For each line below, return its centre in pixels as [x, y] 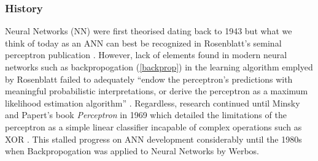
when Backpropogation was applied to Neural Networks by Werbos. [132, 151]
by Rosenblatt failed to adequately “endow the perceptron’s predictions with [149, 79]
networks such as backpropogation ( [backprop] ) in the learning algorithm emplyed [159, 67]
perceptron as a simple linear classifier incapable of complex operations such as [153, 126]
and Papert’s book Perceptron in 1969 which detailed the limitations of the [146, 115]
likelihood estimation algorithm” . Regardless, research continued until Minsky [153, 103]
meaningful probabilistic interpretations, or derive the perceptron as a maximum [157, 91]
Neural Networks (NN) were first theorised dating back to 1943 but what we [149, 31]
